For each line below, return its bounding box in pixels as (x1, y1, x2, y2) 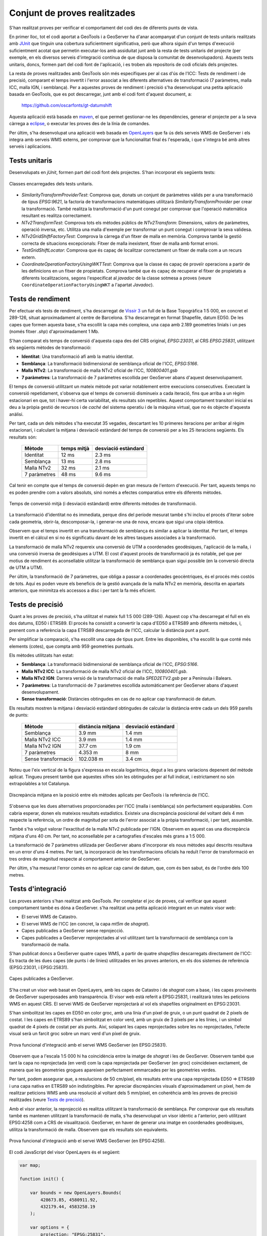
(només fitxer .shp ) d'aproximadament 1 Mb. (9, 329, 99, 335)
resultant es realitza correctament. (21, 213, 92, 219)
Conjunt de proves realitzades (9, 7, 135, 18)
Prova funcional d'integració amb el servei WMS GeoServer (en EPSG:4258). (9, 1138, 166, 1144)
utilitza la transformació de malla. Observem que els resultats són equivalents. (9, 1126, 169, 1132)
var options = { (30, 1225, 69, 1231)
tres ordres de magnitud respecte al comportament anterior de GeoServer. (9, 856, 161, 862)
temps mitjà (61, 445, 90, 452)
